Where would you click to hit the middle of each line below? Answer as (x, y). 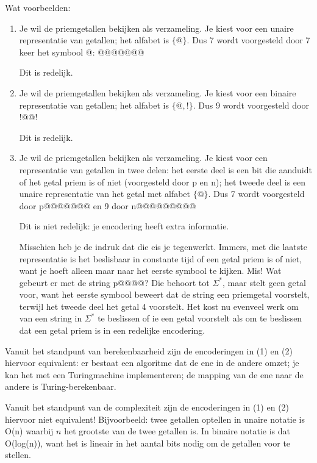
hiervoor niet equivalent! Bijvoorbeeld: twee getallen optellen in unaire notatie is (155, 419)
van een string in (51, 318)
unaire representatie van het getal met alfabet (105, 194)
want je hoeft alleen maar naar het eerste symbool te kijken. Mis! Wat (150, 271)
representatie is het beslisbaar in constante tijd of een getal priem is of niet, (161, 258)
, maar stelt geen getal (264, 282)
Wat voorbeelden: (38, 7)
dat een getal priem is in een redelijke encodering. (112, 330)
